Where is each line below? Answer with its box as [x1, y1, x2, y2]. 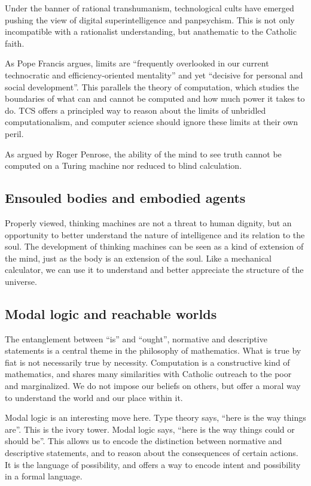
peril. [5, 127, 24, 139]
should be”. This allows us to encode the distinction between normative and [5, 435, 282, 447]
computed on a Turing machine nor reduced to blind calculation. [5, 159, 242, 172]
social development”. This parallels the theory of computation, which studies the [5, 80, 299, 93]
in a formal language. [5, 470, 83, 482]
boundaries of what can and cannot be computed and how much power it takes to [5, 92, 305, 105]
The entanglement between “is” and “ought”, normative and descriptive [5, 332, 267, 345]
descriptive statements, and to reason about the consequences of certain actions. [5, 446, 298, 459]
